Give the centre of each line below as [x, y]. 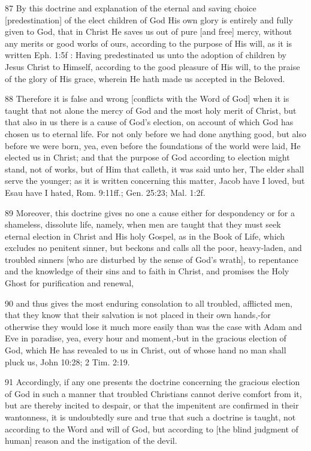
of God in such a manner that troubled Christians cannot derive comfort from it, [153, 393]
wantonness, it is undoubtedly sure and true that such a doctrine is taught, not [150, 417]
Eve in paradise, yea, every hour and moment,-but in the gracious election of [146, 338]
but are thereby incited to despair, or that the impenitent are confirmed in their [152, 405]
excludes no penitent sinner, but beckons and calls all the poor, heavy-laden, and [153, 248]
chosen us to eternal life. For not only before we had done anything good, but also [156, 133]
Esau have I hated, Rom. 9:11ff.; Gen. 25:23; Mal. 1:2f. [105, 192]
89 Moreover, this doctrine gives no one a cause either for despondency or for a [150, 212]
